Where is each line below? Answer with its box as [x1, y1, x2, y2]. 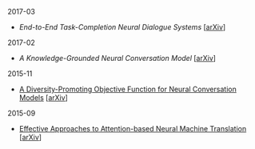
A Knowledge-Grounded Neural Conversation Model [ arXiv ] [18, 54, 217, 62]
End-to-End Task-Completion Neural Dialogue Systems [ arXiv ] [18, 22, 226, 31]
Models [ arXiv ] [18, 93, 69, 103]
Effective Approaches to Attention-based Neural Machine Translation [18, 124, 247, 133]
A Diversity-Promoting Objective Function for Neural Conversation [18, 84, 237, 94]
